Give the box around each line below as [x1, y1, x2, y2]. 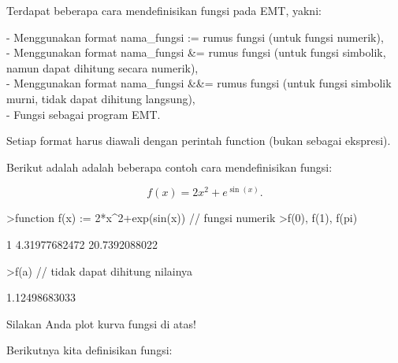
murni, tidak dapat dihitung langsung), [6, 90, 195, 106]
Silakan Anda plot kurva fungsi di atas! [6, 315, 196, 332]
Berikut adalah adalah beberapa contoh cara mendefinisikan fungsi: [6, 158, 333, 175]
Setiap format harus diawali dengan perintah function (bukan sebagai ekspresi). [6, 132, 391, 149]
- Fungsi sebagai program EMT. [6, 106, 161, 122]
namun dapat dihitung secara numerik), [6, 59, 199, 76]
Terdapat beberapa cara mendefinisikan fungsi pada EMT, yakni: [6, 2, 322, 18]
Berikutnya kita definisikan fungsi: [6, 342, 173, 358]
